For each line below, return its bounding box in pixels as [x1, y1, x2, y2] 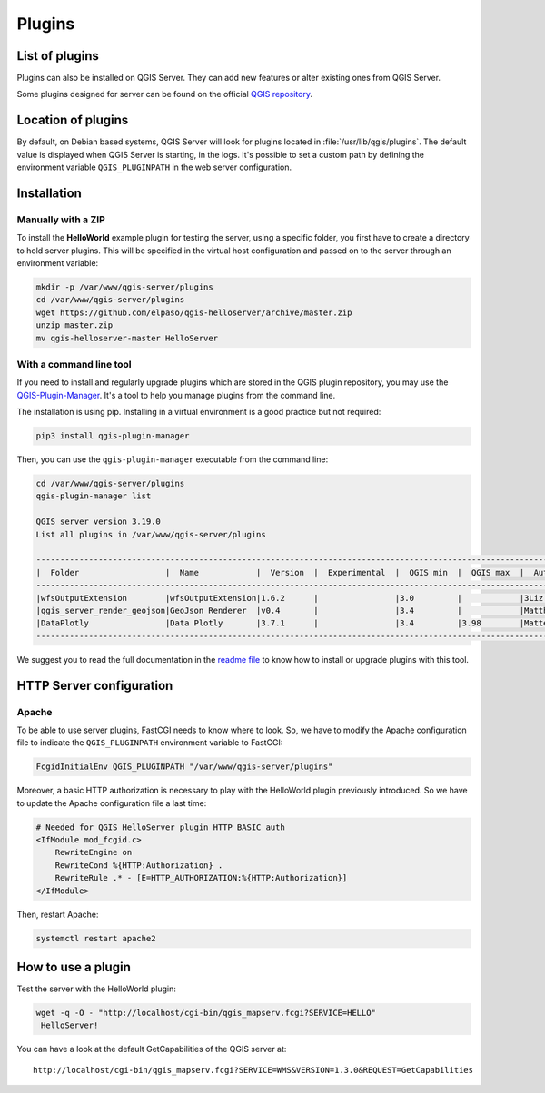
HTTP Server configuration [16, 677, 173, 694]
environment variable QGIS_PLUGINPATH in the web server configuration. [16, 162, 292, 172]
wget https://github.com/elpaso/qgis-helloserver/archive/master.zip [35, 307, 352, 318]
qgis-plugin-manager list [35, 491, 152, 501]
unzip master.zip [35, 320, 114, 330]
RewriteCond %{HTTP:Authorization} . [54, 860, 223, 871]
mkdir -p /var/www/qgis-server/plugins [35, 282, 213, 292]
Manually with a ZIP [16, 213, 106, 226]
